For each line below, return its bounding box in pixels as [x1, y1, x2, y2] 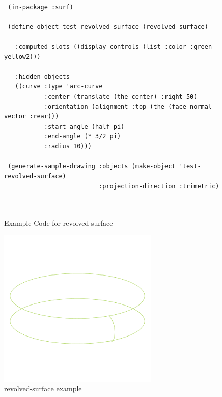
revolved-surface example [4, 383, 82, 394]
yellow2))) [4, 53, 41, 60]
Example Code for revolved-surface [4, 218, 113, 228]
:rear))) [30, 113, 59, 120]
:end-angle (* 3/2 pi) [44, 133, 121, 140]
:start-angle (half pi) [44, 123, 125, 130]
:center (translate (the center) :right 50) [44, 93, 198, 100]
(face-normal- [168, 103, 216, 110]
